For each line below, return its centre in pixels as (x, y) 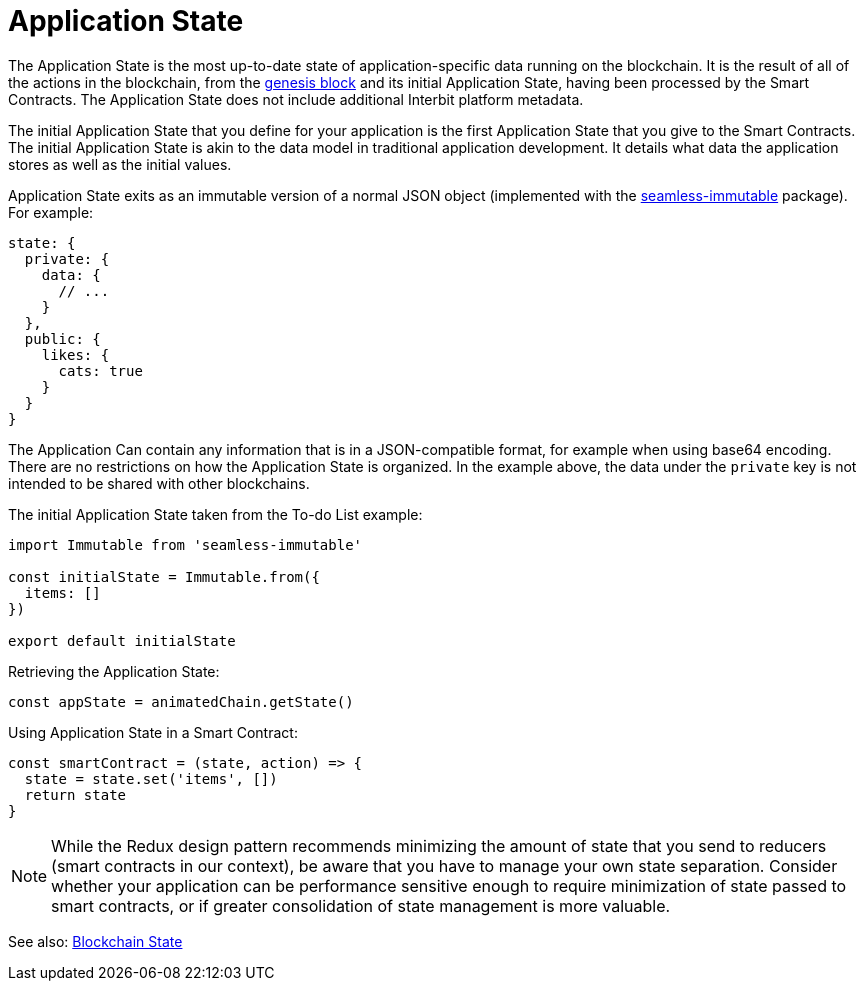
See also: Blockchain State (95, 941)
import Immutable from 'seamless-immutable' (185, 544)
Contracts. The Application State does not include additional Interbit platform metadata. (296, 99)
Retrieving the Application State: (114, 671)
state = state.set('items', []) (151, 778)
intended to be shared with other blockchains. (159, 483)
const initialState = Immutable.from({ (164, 576)
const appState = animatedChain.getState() (181, 701)
